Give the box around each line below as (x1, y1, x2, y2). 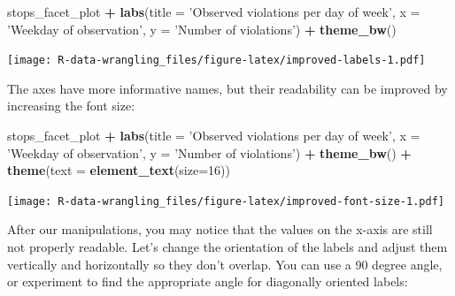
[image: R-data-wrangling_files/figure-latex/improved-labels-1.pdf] (7, 54, 426, 67)
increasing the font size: (7, 96, 135, 115)
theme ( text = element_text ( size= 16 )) (7, 161, 230, 179)
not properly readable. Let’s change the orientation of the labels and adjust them (7, 238, 448, 256)
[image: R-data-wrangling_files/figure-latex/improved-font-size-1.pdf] (7, 194, 444, 208)
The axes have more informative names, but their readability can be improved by (7, 79, 448, 97)
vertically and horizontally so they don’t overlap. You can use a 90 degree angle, (7, 254, 443, 273)
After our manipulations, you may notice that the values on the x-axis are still (7, 220, 433, 239)
